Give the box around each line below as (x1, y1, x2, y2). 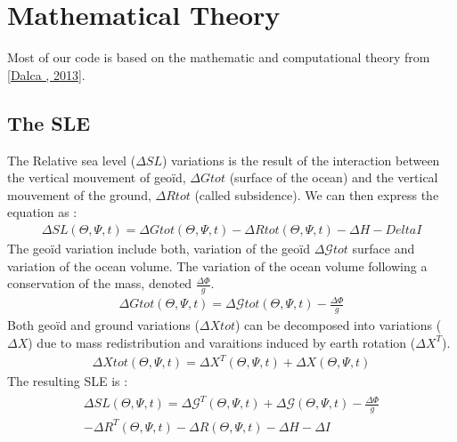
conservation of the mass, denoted (7, 274, 192, 293)
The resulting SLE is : (7, 372, 128, 390)
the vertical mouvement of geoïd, (7, 168, 186, 187)
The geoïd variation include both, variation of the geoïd (7, 238, 311, 257)
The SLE (7, 108, 91, 136)
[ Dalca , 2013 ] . (7, 65, 86, 84)
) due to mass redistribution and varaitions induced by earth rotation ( (28, 333, 416, 351)
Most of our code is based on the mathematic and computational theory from (7, 48, 430, 67)
